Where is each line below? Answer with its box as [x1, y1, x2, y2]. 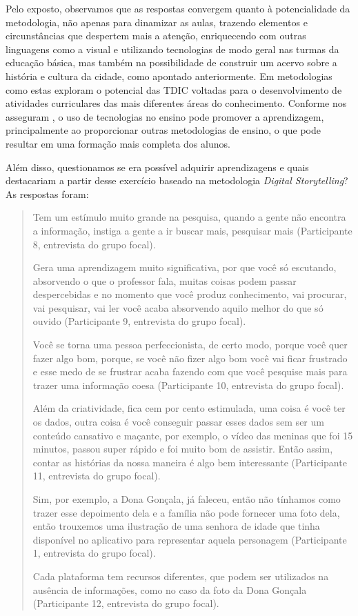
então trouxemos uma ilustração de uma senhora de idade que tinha [32, 519, 320, 533]
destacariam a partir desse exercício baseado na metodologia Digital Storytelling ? [6, 173, 348, 188]
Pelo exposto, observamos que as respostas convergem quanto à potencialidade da [6, 1, 350, 15]
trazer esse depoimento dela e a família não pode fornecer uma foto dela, [32, 505, 340, 519]
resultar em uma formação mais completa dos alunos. [6, 136, 230, 150]
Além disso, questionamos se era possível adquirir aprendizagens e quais [6, 159, 309, 174]
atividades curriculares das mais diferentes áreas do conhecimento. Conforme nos [6, 96, 347, 110]
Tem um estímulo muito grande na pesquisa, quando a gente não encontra [32, 210, 346, 224]
